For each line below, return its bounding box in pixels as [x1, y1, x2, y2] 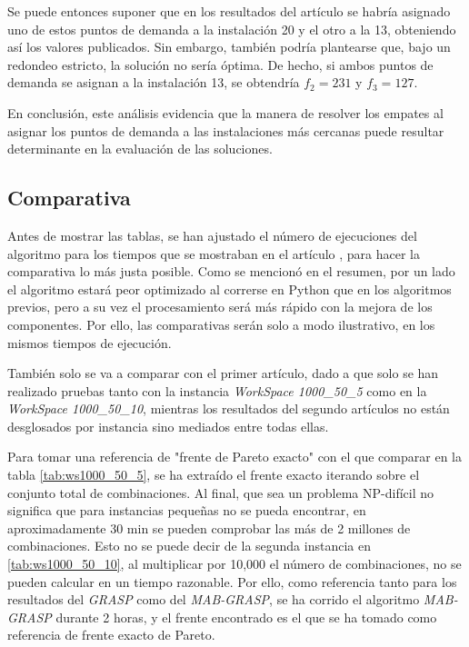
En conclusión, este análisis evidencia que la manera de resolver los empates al [7, 103, 444, 122]
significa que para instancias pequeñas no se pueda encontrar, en [7, 501, 366, 520]
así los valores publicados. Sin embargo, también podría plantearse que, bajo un [7, 37, 451, 56]
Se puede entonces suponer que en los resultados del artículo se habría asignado [7, 2, 451, 20]
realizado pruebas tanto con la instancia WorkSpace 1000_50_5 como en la [7, 381, 427, 400]
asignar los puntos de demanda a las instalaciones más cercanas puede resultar [7, 121, 444, 140]
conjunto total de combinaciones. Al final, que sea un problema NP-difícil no [7, 483, 434, 502]
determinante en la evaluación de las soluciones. [7, 139, 273, 158]
